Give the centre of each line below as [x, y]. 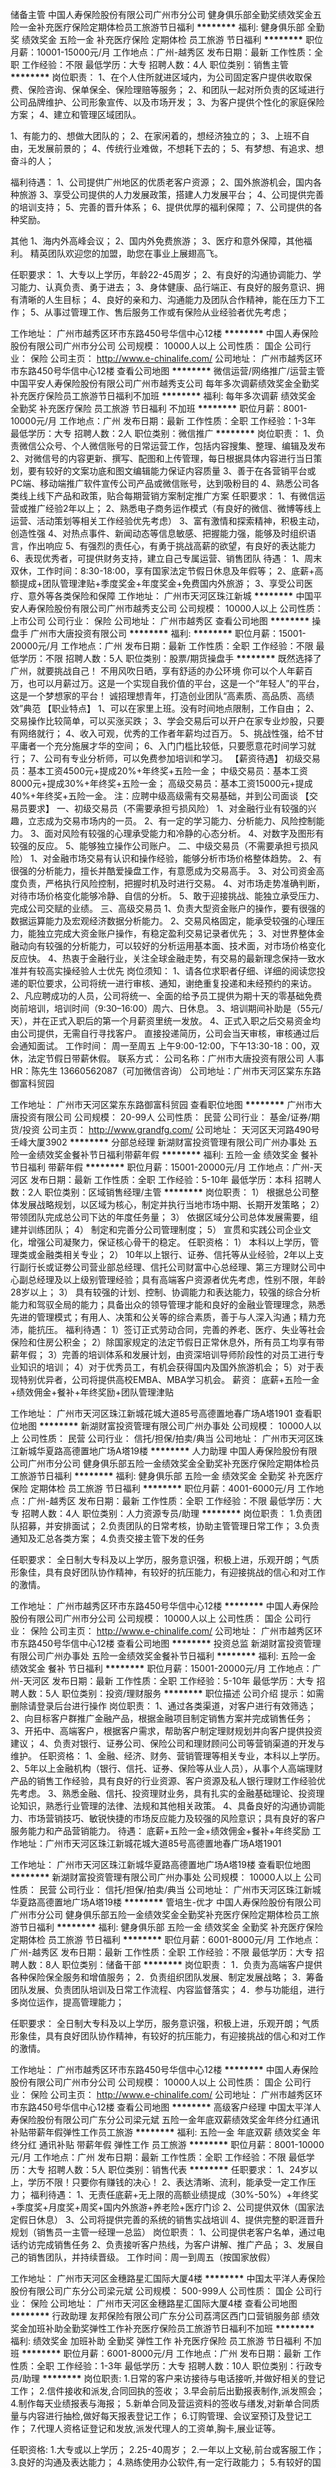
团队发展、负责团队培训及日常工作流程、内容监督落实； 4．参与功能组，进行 [167, 1989]
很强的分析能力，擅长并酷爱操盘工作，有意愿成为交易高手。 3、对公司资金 [163, 871]
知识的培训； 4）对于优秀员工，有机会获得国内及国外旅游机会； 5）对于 [167, 1367]
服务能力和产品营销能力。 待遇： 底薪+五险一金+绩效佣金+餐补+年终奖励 [160, 1831]
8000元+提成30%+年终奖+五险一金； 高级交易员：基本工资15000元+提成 [161, 783]
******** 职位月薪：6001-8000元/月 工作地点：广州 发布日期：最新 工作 [171, 2353]
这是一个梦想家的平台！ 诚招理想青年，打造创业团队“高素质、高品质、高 [158, 696]
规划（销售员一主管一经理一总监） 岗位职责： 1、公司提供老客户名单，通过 [163, 2232]
